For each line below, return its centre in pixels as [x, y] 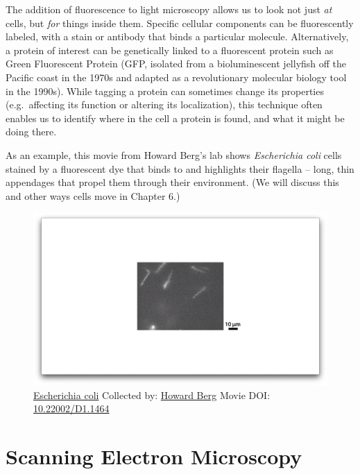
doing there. [31, 132]
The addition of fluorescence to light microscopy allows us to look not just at [169, 9]
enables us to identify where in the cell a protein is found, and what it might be [175, 118]
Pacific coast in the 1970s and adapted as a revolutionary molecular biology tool [176, 77]
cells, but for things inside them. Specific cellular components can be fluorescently [180, 23]
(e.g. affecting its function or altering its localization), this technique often [164, 104]
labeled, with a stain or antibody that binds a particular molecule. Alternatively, [177, 36]
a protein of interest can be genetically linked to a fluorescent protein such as [170, 50]
